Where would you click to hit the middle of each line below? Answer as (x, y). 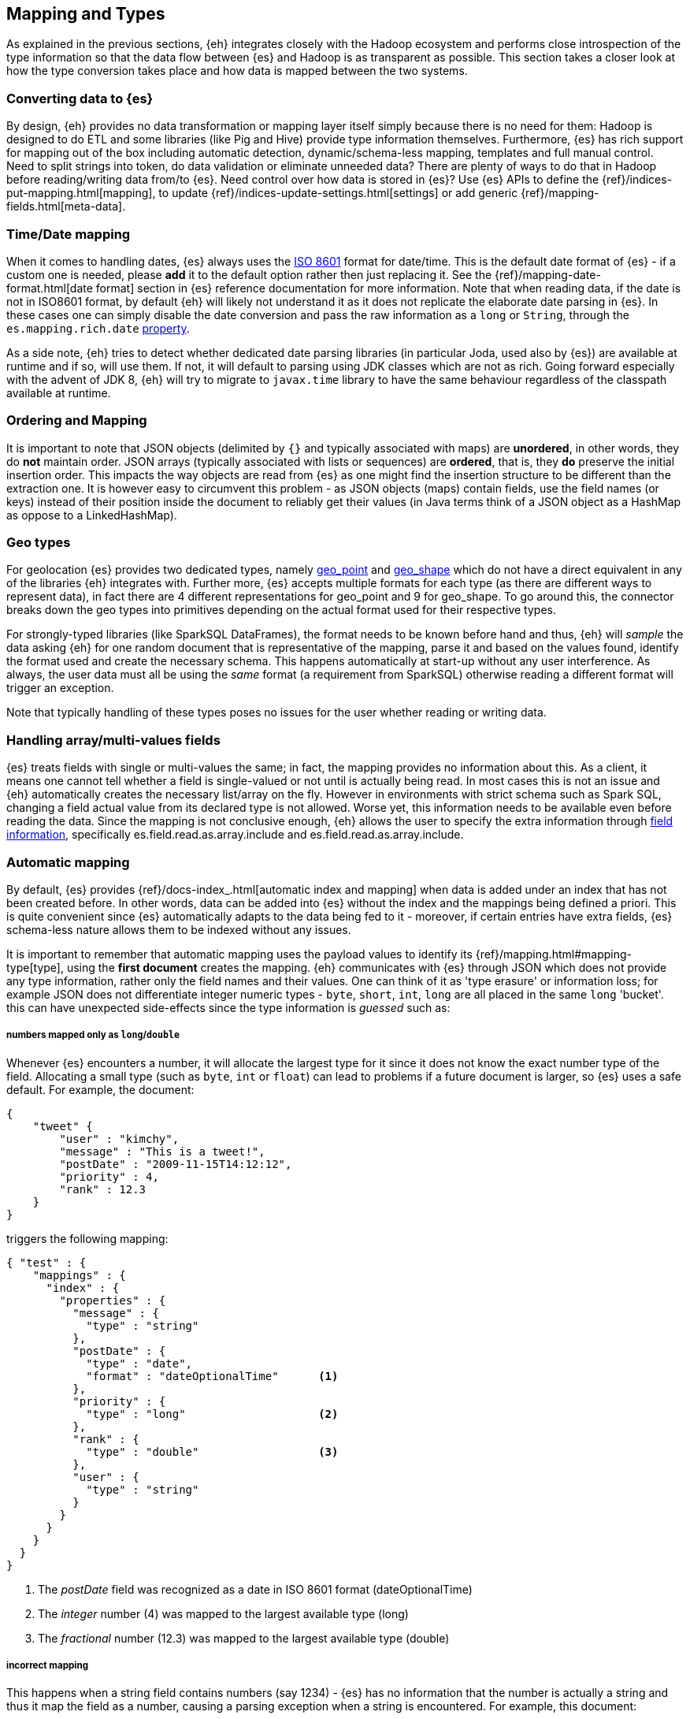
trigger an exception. (60, 688)
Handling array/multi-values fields (113, 740)
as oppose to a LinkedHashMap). (92, 515)
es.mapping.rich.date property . (98, 328)
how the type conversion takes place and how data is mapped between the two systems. (237, 71)
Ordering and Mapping (77, 420)
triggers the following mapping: (87, 1238)
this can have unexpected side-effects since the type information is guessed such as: (228, 1007)
